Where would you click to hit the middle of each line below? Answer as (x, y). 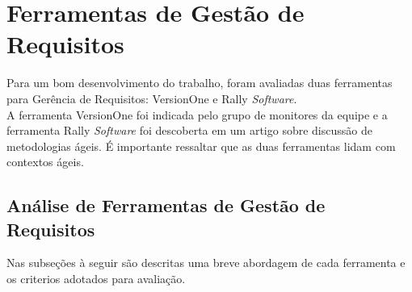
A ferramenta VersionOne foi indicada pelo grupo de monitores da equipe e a (197, 114)
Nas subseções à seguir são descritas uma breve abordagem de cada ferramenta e (206, 263)
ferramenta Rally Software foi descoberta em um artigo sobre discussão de (189, 130)
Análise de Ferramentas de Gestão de (166, 205)
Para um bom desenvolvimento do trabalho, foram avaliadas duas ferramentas (200, 83)
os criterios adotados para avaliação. (96, 279)
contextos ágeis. (45, 162)
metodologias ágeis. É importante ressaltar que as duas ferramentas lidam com (201, 146)
